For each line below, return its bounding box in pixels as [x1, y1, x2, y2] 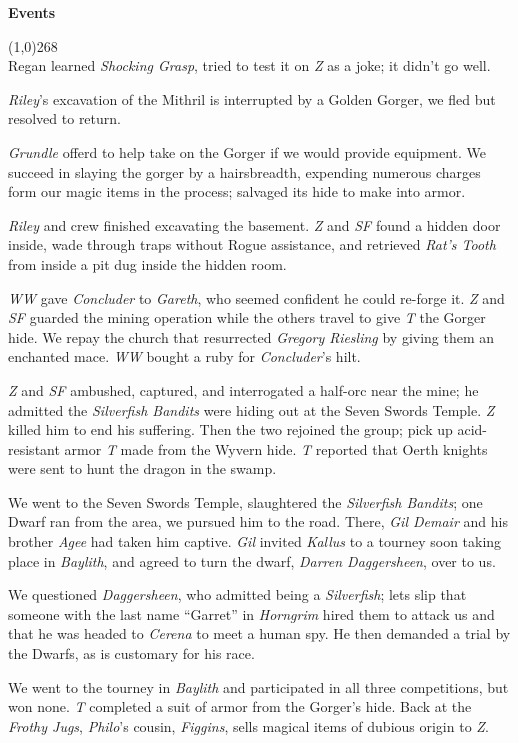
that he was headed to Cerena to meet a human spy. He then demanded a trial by [8, 623, 511, 644]
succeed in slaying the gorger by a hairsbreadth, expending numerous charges [8, 161, 481, 182]
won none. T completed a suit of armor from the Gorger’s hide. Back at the [8, 696, 472, 717]
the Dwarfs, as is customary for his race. [8, 643, 255, 664]
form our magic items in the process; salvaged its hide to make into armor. [8, 181, 466, 202]
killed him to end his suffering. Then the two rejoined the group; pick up [8, 419, 453, 440]
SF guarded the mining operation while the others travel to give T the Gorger [8, 307, 486, 328]
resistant [8, 438, 60, 459]
